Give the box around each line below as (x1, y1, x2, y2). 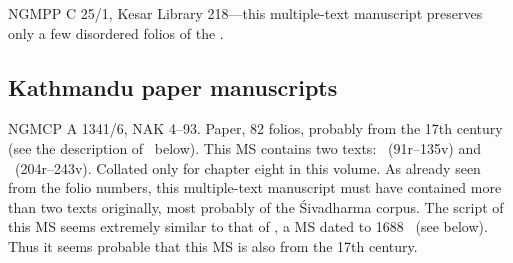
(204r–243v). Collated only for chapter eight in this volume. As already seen (14, 157, 481, 178)
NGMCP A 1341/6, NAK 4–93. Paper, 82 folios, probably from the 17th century (8, 118, 503, 139)
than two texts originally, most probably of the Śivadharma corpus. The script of (8, 196, 504, 217)
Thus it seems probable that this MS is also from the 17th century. (8, 235, 418, 256)
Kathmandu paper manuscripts (8, 71, 338, 102)
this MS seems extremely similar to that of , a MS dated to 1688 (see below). (8, 216, 488, 237)
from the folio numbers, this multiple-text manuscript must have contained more (8, 177, 502, 198)
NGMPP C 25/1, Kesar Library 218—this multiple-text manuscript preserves (8, 3, 483, 23)
